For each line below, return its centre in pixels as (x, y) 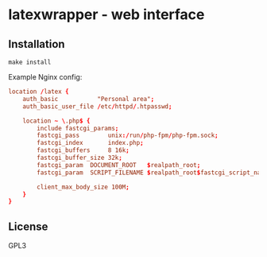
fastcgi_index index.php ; (91, 143)
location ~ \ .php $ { (56, 121)
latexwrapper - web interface (106, 15)
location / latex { (39, 92)
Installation (37, 44)
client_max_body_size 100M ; (83, 187)
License (28, 226)
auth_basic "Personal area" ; (89, 99)
